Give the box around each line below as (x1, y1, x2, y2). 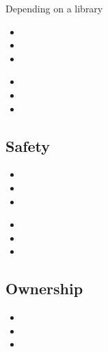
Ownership (5, 278, 83, 299)
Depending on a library (5, 1, 103, 15)
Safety (5, 135, 51, 156)
